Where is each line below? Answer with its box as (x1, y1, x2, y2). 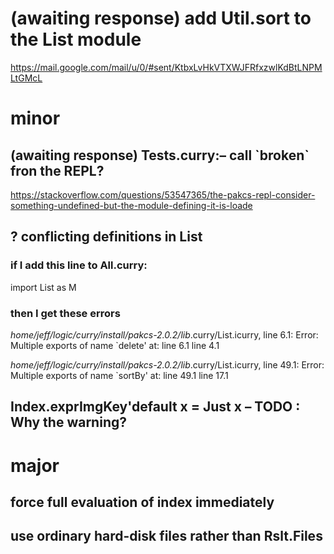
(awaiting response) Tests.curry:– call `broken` (10, 147, 310, 164)
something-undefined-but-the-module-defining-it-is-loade (10, 199, 253, 211)
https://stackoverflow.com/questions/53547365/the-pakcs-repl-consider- (10, 188, 316, 201)
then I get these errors (10, 306, 121, 320)
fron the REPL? (10, 162, 105, 179)
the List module (10, 28, 142, 51)
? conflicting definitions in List (10, 228, 203, 246)
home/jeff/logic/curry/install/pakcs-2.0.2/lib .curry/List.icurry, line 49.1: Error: (10, 358, 325, 371)
